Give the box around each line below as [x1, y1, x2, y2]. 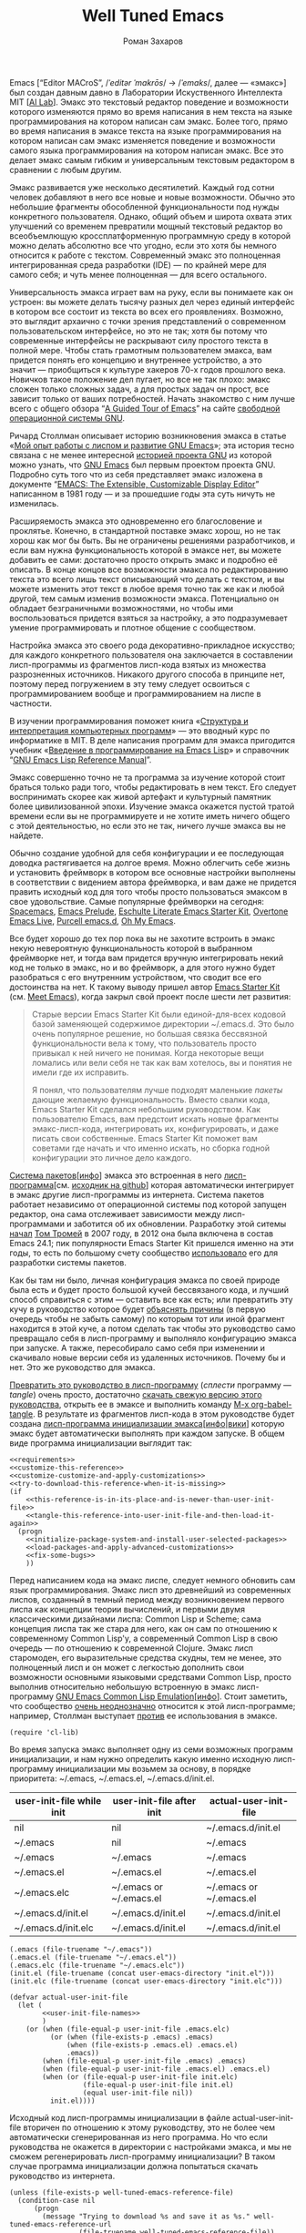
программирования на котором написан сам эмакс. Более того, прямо [9, 116, 289, 127]
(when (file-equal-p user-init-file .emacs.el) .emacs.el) [42, 2064, 271, 2074]
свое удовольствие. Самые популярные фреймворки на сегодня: [9, 896, 265, 907]
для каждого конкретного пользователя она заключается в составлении [9, 649, 293, 661]
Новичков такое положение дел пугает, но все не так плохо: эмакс [9, 374, 271, 384]
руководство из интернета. [9, 2170, 116, 2181]
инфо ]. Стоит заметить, [197, 1691, 288, 1702]
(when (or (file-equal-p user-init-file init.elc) [42, 2072, 239, 2082]
